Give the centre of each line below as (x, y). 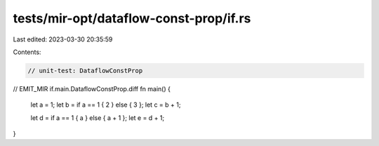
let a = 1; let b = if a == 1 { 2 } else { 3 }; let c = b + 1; (106, 105)
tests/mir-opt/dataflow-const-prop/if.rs (132, 18)
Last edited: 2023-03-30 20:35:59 (63, 39)
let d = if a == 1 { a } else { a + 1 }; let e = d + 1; (98, 118)
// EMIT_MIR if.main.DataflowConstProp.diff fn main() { (92, 88)
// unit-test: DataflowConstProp (85, 71)
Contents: (27, 52)
